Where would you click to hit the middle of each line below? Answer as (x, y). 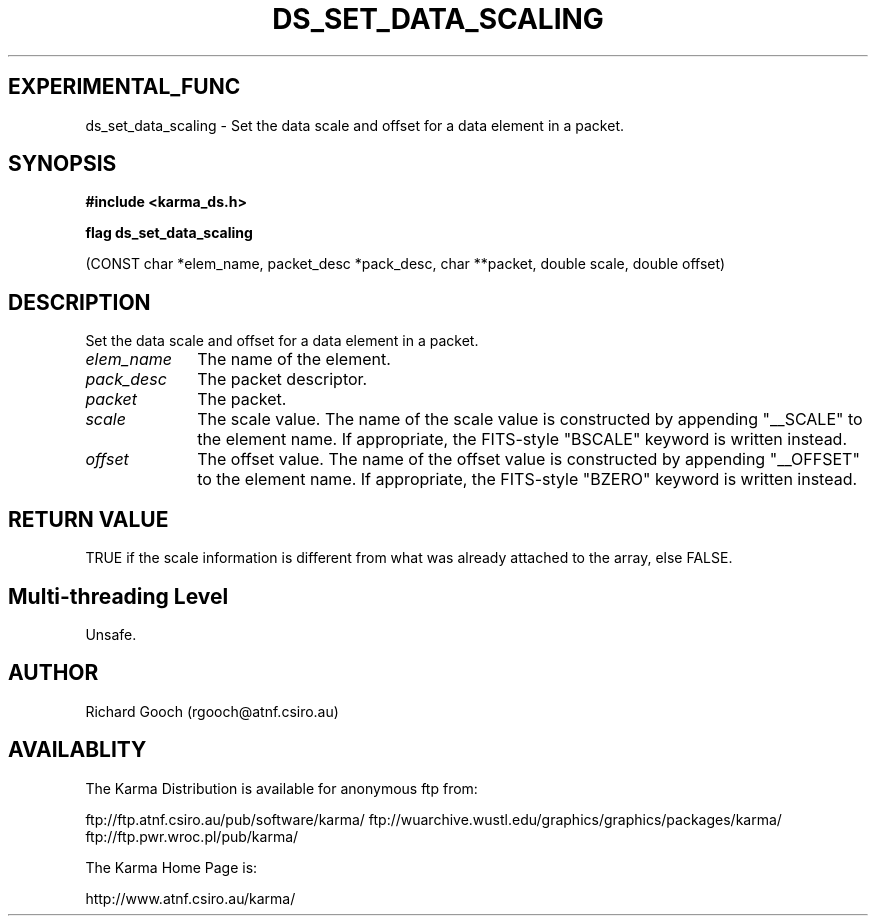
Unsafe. (111, 634)
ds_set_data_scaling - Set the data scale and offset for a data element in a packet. (355, 125)
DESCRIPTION (79, 302)
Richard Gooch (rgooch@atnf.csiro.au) (212, 711)
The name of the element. (294, 359)
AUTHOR (53, 673)
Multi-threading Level (118, 596)
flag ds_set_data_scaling (169, 233)
